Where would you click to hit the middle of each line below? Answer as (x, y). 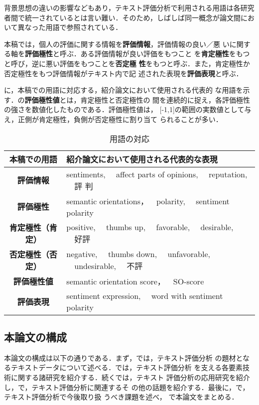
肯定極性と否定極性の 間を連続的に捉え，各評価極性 (165, 99)
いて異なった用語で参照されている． (63, 27)
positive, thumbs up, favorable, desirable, (150, 227)
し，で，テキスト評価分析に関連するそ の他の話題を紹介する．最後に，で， (127, 387)
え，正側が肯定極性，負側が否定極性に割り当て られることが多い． (113, 119)
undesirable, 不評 (109, 266)
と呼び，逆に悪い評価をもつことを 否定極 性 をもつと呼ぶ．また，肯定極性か (127, 63)
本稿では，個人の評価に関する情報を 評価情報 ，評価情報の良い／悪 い (117, 44)
